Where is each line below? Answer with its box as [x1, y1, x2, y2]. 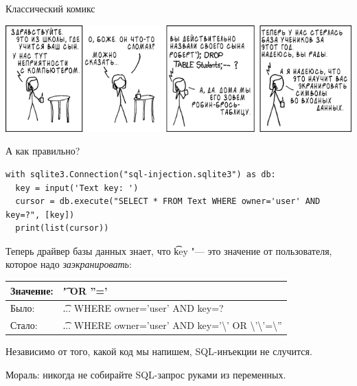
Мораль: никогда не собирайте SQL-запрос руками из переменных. [5, 367, 286, 381]
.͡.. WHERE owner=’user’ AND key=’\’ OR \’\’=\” [62, 318, 282, 332]
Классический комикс [5, 1, 95, 15]
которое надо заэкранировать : [5, 257, 132, 271]
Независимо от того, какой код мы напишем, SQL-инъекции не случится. [5, 344, 312, 359]
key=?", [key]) [5, 209, 75, 220]
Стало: [10, 318, 38, 332]
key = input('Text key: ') [15, 183, 139, 193]
